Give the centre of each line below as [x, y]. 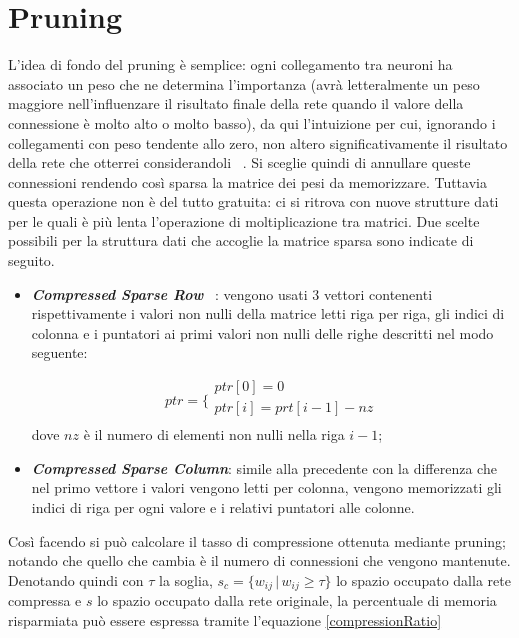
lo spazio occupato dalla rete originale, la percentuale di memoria [297, 600]
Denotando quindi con [76, 579]
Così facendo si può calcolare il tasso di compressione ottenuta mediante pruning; [257, 540]
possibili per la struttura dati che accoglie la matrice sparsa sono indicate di [241, 240]
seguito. [31, 260]
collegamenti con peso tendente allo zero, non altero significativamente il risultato [258, 142]
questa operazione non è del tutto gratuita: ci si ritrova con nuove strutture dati [253, 201]
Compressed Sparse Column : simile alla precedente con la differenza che [264, 467]
